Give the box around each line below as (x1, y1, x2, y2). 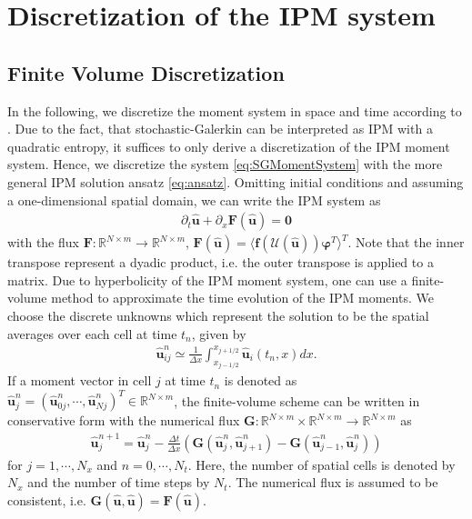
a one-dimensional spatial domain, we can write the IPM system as (7, 190, 381, 209)
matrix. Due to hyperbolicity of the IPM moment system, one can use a (7, 270, 407, 289)
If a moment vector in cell (7, 371, 152, 390)
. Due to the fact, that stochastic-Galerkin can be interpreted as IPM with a (7, 119, 433, 138)
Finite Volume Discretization (7, 58, 285, 86)
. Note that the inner (347, 233, 465, 252)
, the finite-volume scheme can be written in (174, 391, 420, 410)
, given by (191, 324, 246, 343)
